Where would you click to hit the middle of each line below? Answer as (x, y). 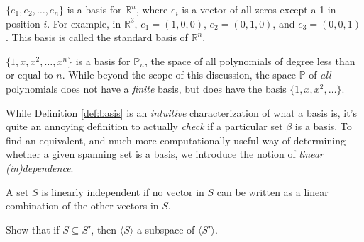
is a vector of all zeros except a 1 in (259, 9)
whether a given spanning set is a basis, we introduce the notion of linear (165, 154)
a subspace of (166, 229)
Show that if (33, 229)
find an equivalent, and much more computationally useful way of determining (176, 140)
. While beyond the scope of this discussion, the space (179, 75)
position (23, 23)
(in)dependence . (40, 167)
